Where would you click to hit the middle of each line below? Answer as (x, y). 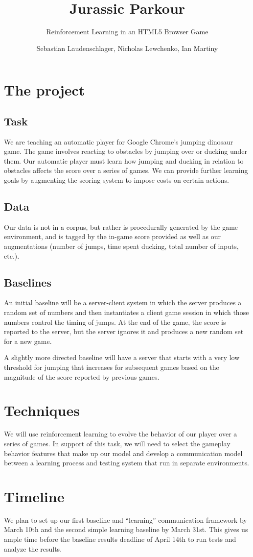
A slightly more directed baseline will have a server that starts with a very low (122, 357)
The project (45, 90)
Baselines (28, 282)
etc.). (12, 255)
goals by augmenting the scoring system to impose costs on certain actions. (116, 180)
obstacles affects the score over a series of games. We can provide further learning (126, 170)
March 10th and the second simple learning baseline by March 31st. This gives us (126, 529)
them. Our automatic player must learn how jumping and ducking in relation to (124, 160)
